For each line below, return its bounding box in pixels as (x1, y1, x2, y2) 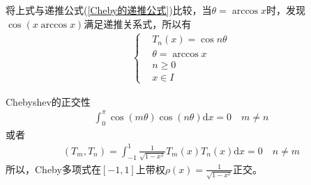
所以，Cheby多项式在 (6, 161, 101, 176)
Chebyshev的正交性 (6, 94, 91, 108)
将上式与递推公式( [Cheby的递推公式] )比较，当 (6, 3, 212, 17)
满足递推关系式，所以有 (84, 16, 192, 31)
